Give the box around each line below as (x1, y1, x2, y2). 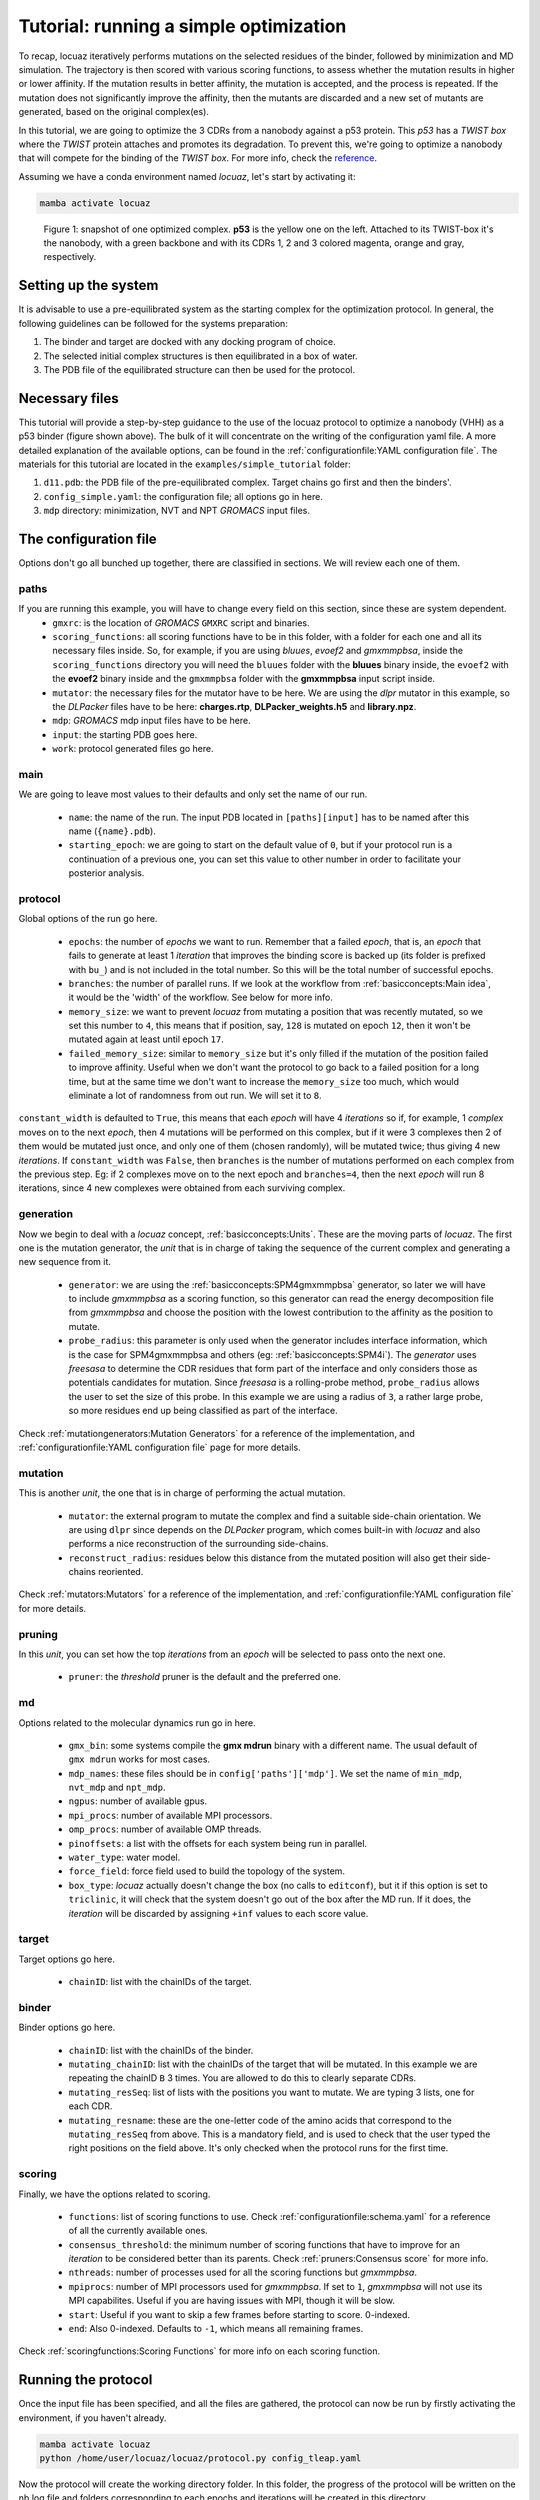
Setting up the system (18, 277, 159, 294)
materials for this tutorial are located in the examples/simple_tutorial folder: (18, 458, 352, 470)
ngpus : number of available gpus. (68, 1795, 208, 1807)
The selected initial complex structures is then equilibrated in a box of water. (43, 350, 359, 362)
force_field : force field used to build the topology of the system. (68, 1865, 345, 1877)
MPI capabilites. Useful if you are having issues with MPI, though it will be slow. (68, 2295, 395, 2307)
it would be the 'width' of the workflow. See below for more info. (68, 991, 334, 1004)
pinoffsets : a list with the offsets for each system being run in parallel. (68, 1837, 368, 1849)
